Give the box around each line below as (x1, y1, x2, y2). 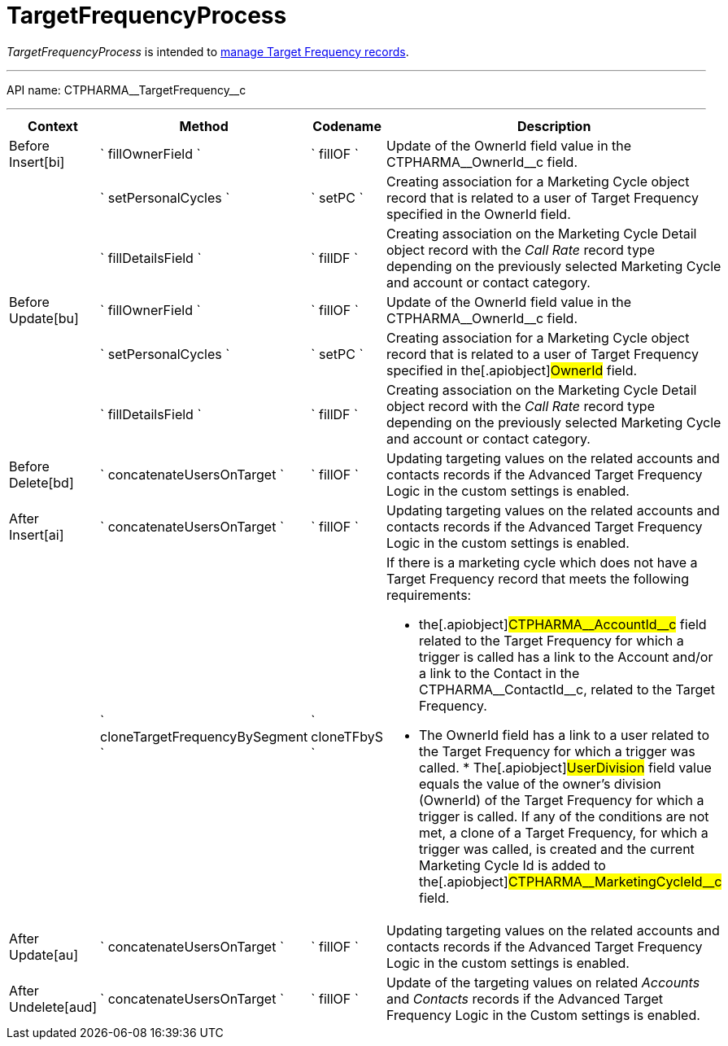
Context (28, 117, 78, 134)
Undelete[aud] (9, 998, 98, 1015)
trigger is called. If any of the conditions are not (418, 807, 709, 825)
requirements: (386, 586, 472, 603)
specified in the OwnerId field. (386, 205, 571, 222)
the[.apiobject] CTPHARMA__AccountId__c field (418, 615, 707, 632)
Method (179, 117, 229, 134)
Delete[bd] (9, 474, 74, 491)
